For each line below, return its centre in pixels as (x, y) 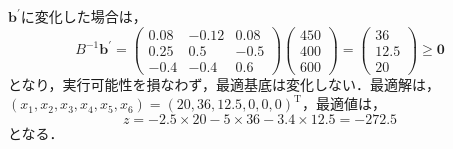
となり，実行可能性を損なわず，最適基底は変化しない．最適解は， (224, 83)
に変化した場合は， (83, 16)
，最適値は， (343, 103)
